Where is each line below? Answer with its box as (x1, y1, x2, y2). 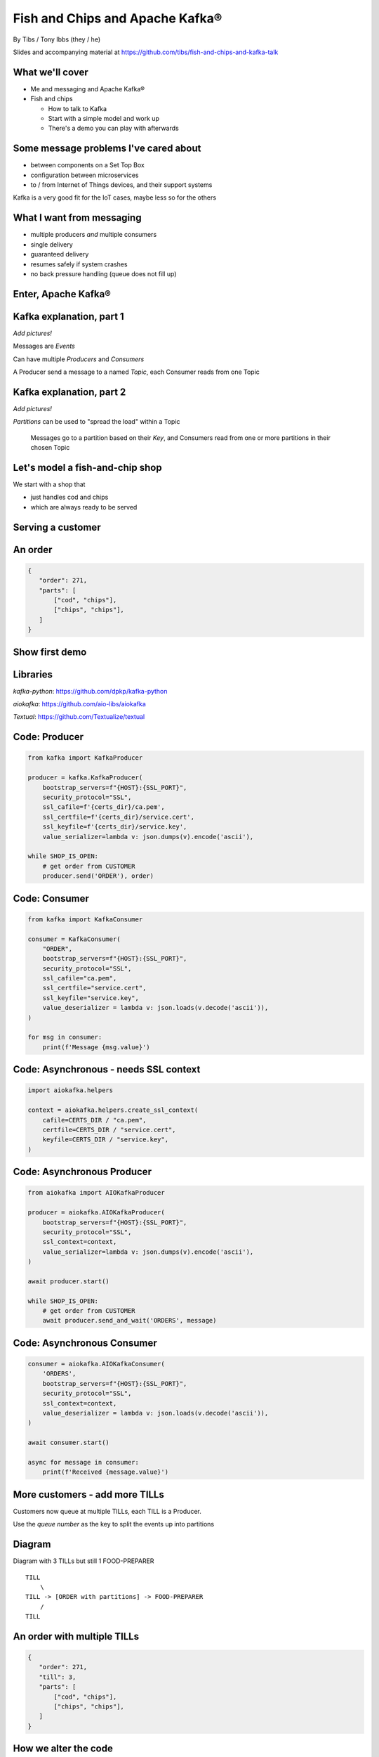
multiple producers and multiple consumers (30, 231, 157, 239)
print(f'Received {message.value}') (42, 1468, 168, 1476)
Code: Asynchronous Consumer (13, 1337, 157, 1349)
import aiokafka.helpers (27, 1087, 114, 1094)
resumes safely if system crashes (30, 260, 128, 268)
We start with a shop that (13, 480, 86, 488)
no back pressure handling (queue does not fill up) (30, 269, 177, 278)
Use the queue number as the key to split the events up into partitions (13, 1520, 214, 1529)
